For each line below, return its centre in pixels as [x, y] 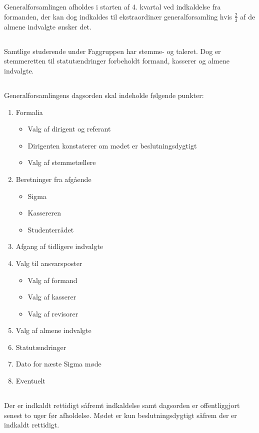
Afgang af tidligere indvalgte [59, 246]
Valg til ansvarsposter [49, 263]
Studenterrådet [51, 229]
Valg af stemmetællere [62, 162]
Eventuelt [30, 381]
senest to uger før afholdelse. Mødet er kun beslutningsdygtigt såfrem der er [120, 415]
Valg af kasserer [52, 297]
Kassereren [44, 213]
